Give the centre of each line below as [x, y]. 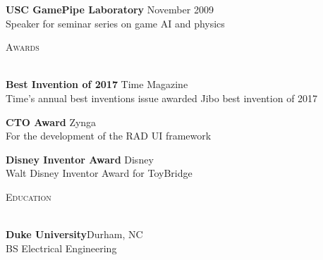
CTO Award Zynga [51, 122]
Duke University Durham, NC [74, 234]
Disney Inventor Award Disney [80, 159]
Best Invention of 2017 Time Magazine [97, 84]
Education [29, 196]
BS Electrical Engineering [61, 248]
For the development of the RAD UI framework [109, 136]
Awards [23, 47]
